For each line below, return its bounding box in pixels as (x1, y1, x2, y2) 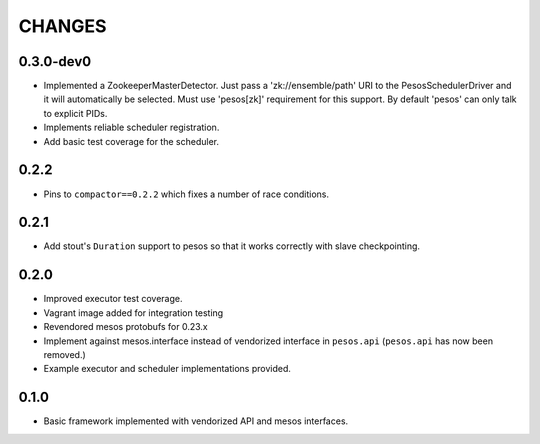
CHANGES (18, 15, 107, 37)
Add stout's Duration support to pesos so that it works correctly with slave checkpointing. (43, 240, 420, 252)
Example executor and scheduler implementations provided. (43, 363, 292, 375)
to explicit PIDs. (43, 107, 108, 119)
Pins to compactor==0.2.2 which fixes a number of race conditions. (43, 188, 330, 200)
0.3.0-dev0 (18, 53, 92, 70)
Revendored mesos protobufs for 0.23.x (43, 321, 209, 333)
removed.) (43, 348, 87, 360)
